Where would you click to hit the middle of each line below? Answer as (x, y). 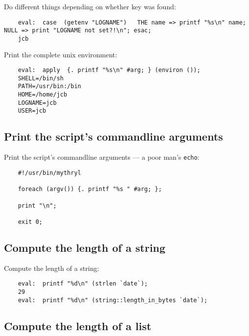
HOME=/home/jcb (42, 95)
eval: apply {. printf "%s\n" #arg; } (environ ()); (109, 70)
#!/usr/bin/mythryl (50, 173)
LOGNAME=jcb (37, 103)
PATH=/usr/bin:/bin (50, 86)
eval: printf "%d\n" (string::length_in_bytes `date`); (113, 300)
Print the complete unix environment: (61, 54)
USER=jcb (32, 111)
